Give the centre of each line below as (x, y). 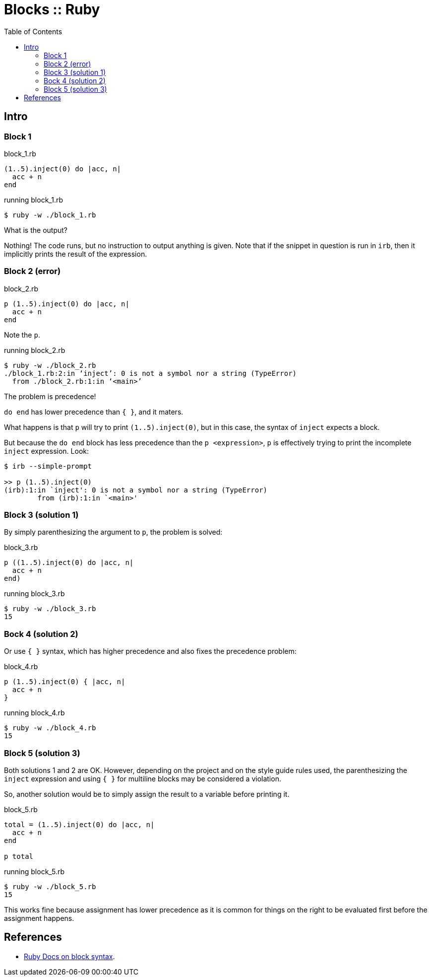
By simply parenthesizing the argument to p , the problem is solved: (113, 532)
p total (19, 856)
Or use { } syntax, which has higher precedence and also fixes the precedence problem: (150, 651)
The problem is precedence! (50, 396)
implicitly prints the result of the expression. (76, 254)
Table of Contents (33, 31)
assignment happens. (39, 918)
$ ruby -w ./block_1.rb (50, 215)
